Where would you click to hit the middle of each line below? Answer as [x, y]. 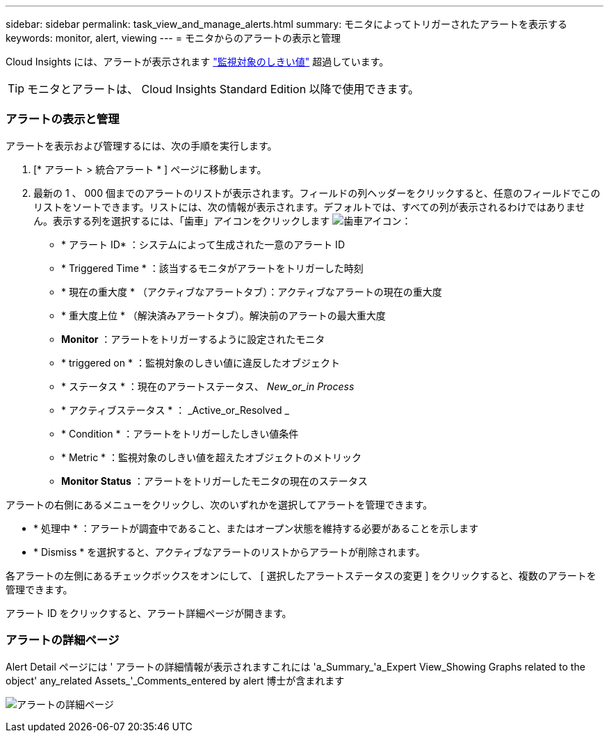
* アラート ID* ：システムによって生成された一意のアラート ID [203, 244]
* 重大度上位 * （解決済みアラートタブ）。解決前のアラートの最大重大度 [224, 315]
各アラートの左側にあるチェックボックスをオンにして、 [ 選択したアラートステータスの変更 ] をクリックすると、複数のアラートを [301, 575]
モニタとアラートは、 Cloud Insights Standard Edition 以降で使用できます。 [223, 89]
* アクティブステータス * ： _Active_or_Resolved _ [175, 410]
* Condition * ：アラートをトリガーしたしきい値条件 [180, 433]
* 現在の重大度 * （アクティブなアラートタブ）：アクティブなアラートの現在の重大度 [252, 291]
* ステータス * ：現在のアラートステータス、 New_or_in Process [208, 386]
